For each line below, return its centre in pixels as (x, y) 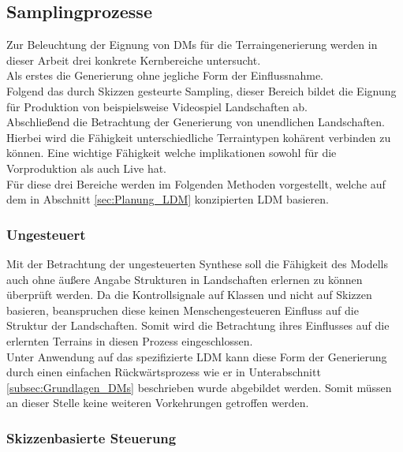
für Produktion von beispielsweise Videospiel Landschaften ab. (157, 106)
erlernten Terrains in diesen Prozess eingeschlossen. (130, 340)
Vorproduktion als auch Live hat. (86, 168)
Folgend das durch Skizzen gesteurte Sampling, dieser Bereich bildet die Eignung (201, 90)
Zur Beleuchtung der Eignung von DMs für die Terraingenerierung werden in (192, 45)
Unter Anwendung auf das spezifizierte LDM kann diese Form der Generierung (197, 356)
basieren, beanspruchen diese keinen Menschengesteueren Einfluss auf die (183, 310)
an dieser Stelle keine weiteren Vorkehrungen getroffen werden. (158, 403)
